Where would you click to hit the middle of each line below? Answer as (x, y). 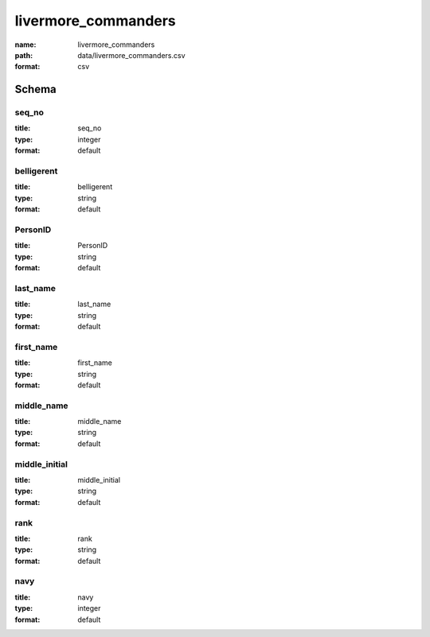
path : (24, 55)
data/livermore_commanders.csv (131, 55)
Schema (36, 89)
